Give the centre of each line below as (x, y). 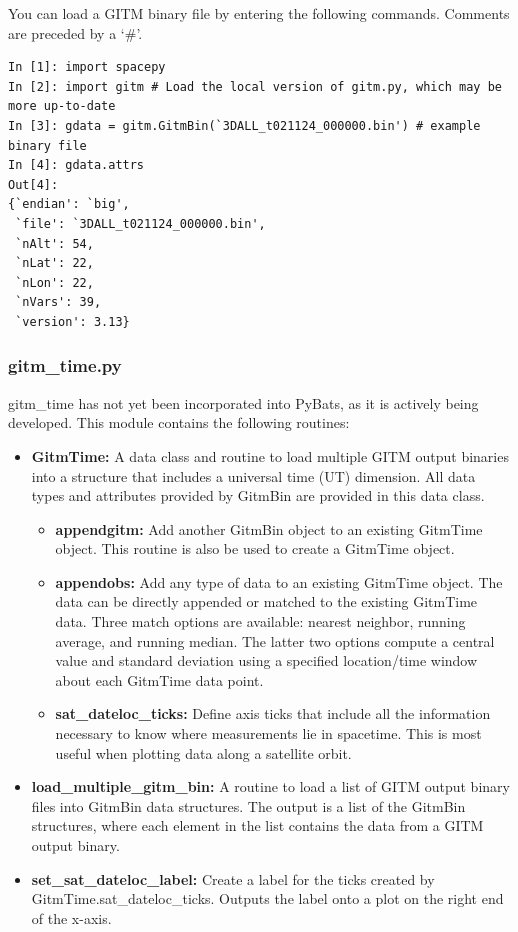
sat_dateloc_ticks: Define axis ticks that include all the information (273, 713)
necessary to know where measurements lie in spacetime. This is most (268, 733)
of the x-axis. (71, 917)
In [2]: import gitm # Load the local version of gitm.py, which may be (255, 86)
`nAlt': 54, (54, 243)
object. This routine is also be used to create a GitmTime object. (255, 548)
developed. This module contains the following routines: (179, 422)
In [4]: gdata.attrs (76, 165)
